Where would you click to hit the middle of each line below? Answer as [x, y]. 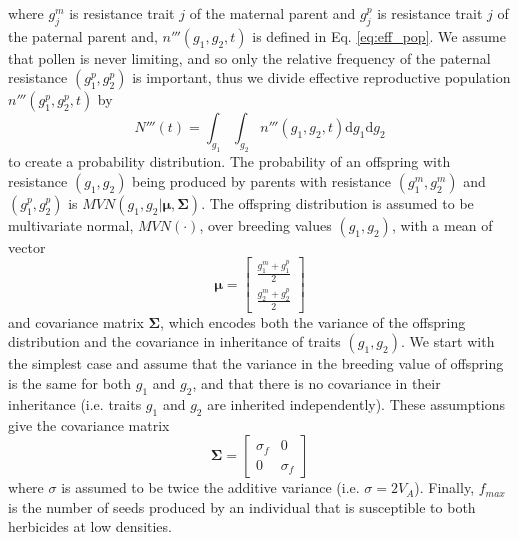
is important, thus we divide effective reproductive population [321, 77]
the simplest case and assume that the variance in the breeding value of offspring [256, 363]
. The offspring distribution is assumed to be [337, 202]
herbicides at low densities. [90, 526]
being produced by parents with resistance [262, 180]
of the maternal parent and [272, 13]
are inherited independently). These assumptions [356, 403]
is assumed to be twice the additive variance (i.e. [210, 487]
